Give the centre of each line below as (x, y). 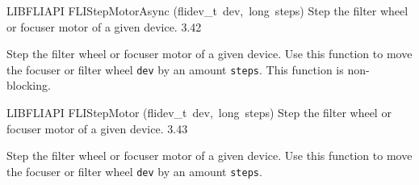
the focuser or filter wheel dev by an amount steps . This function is (175, 69)
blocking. (29, 85)
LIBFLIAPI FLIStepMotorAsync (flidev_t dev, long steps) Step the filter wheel (207, 11)
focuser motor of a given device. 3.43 (97, 128)
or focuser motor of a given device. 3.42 (104, 26)
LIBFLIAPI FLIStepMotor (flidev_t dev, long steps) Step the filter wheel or (199, 113)
